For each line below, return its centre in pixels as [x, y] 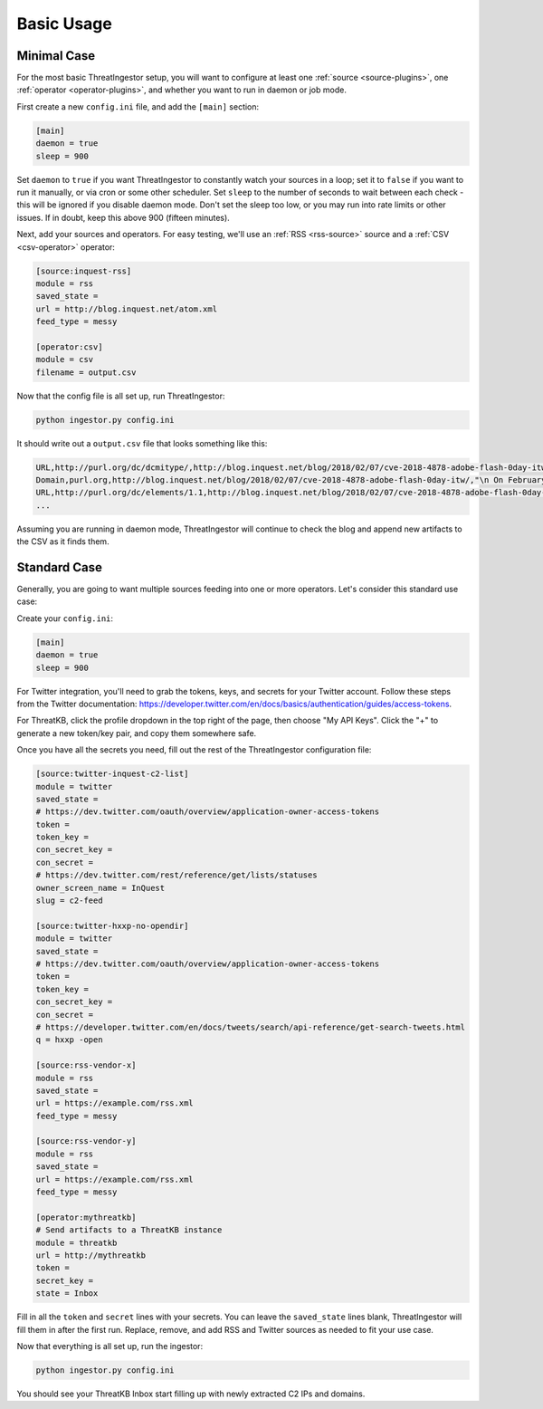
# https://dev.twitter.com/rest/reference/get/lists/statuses [176, 875]
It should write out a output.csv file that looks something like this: [142, 443]
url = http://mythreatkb [91, 1255]
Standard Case [60, 567]
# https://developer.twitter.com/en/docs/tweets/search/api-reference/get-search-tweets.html [251, 1027]
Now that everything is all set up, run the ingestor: [110, 1346]
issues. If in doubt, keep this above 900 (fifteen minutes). [123, 217]
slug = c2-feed [69, 901]
